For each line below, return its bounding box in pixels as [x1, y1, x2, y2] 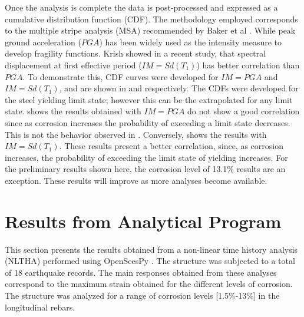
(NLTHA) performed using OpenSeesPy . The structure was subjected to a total [5, 255, 295, 267]
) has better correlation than [196, 58, 300, 71]
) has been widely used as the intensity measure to [99, 35, 282, 48]
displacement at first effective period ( [5, 58, 142, 71]
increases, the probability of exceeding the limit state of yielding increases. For [5, 151, 288, 163]
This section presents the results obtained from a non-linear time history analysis [5, 243, 298, 255]
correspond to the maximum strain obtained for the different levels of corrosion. [5, 278, 293, 290]
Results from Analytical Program [5, 209, 282, 233]
